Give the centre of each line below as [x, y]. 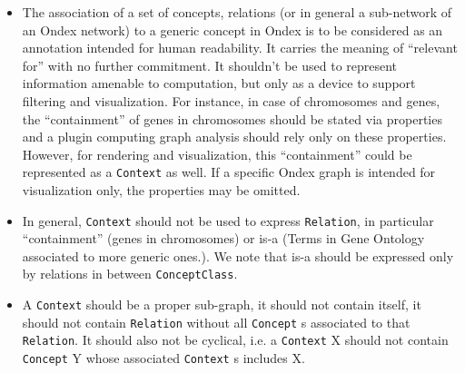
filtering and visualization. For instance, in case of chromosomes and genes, [231, 100]
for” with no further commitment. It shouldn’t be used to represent [210, 65]
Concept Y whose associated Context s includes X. [163, 358]
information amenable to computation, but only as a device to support [219, 83]
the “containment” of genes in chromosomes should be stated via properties [232, 118]
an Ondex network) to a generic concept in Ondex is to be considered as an [232, 29]
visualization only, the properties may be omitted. [161, 190]
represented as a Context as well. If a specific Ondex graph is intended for [229, 172]
